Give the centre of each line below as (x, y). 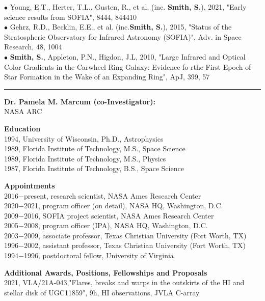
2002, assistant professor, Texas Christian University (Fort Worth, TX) (135, 245)
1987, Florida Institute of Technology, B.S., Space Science (94, 168)
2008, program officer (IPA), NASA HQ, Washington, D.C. (116, 225)
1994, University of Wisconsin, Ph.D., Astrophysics (84, 138)
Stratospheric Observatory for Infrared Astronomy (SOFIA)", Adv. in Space (123, 36)
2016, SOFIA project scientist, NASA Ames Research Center (119, 215)
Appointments (30, 185)
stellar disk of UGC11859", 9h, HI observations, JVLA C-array (102, 292)
